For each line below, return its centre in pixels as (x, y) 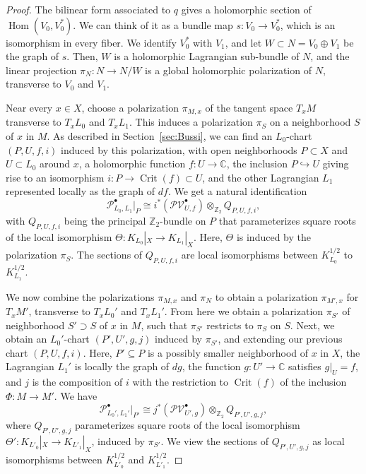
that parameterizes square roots (287, 220)
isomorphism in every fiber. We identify (91, 42)
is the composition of (77, 382)
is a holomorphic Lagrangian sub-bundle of (207, 56)
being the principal (105, 220)
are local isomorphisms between (249, 255)
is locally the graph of (122, 366)
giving (336, 164)
